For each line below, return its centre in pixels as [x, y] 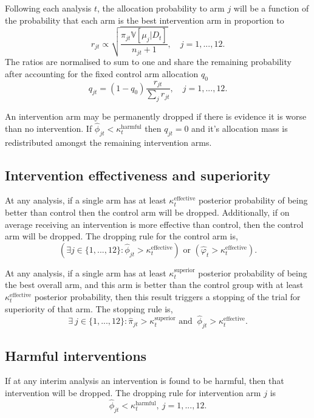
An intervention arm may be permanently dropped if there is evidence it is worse [156, 116]
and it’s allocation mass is [240, 128]
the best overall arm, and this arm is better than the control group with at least [154, 285]
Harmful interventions [76, 355]
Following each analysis [48, 8]
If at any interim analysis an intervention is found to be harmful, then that [145, 381]
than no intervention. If [49, 128]
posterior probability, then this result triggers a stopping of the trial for [167, 296]
